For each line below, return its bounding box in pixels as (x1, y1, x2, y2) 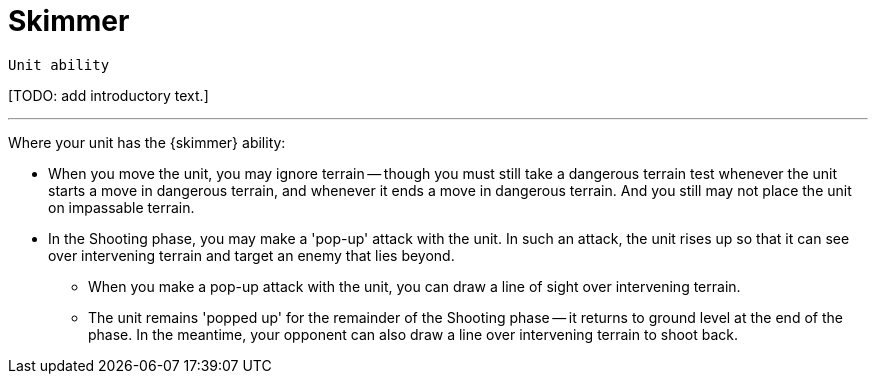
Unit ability (8, 56, 110, 73)
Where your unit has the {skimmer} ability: (8, 133, 286, 151)
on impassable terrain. (48, 198, 195, 216)
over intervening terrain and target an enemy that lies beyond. (48, 246, 455, 264)
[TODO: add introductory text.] (8, 86, 209, 104)
